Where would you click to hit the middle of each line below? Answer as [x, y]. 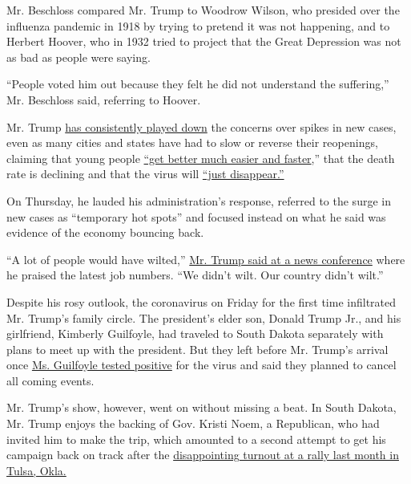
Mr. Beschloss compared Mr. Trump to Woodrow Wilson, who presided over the [203, 10]
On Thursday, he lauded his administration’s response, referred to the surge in [199, 200]
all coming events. [50, 380]
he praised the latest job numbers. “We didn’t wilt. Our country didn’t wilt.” [195, 275]
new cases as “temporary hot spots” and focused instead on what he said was [196, 216]
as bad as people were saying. [79, 57]
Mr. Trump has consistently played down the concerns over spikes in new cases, [201, 126]
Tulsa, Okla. [36, 470]
